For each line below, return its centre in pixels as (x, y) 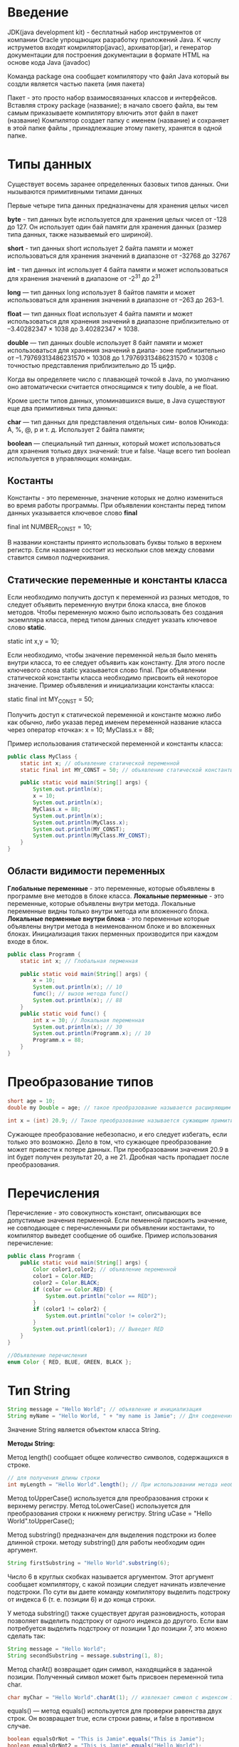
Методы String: (31, 1443)
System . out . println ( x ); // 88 (78, 1001)
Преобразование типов (81, 1082)
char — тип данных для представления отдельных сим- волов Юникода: (118, 422)
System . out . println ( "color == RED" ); (101, 1296)
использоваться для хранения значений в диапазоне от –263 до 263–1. (116, 299)
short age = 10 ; (31, 1101)
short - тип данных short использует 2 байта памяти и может (100, 248)
